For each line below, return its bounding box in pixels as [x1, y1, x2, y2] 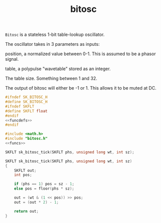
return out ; [14, 209, 39, 214]
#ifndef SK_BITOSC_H [5, 95, 48, 100]
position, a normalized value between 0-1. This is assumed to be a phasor [5, 51, 156, 57]
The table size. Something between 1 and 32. [5, 76, 98, 82]
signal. [5, 56, 19, 62]
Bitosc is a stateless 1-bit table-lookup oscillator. [5, 31, 105, 38]
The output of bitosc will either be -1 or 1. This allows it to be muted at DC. [5, 85, 157, 91]
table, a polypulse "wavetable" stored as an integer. [5, 66, 111, 72]
